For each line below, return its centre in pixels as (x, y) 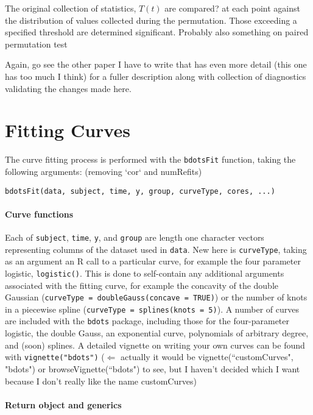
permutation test (36, 44)
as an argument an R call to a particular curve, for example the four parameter (153, 261)
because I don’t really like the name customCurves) (101, 381)
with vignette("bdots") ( (55, 357)
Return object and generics (63, 404)
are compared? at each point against (232, 8)
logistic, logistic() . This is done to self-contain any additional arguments (145, 273)
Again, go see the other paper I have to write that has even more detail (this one (156, 64)
